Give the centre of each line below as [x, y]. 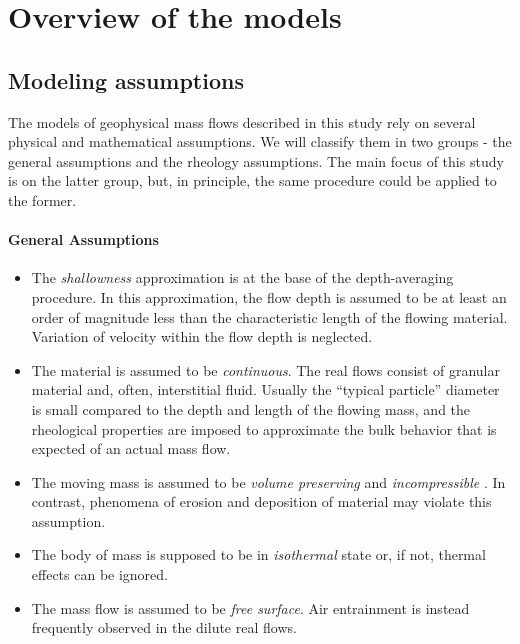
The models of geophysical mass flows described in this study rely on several [242, 121]
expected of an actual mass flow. [131, 448]
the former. [42, 199]
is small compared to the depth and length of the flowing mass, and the [251, 408]
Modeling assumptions [126, 79]
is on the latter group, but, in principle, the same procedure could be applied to [252, 180]
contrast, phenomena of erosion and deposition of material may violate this [261, 501]
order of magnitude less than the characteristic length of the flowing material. [269, 316]
